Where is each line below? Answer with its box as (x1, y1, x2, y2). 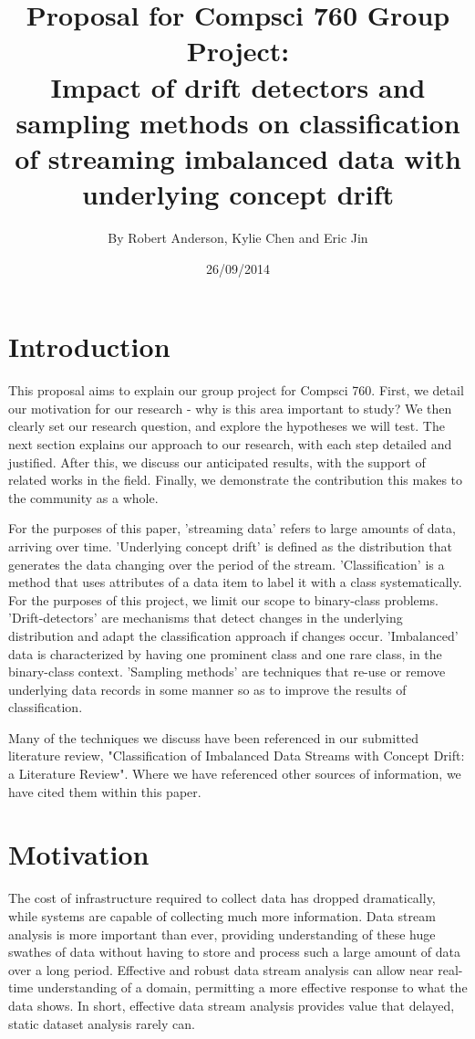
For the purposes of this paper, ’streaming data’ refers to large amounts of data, (8, 519, 456, 538)
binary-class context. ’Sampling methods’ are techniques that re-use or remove (8, 662, 446, 681)
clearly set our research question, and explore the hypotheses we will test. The (8, 416, 445, 436)
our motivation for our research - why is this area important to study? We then (8, 398, 452, 417)
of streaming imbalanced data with (15, 139, 461, 176)
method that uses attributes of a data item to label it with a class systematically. (8, 572, 462, 592)
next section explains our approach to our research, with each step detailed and (8, 434, 452, 453)
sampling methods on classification (15, 103, 460, 141)
